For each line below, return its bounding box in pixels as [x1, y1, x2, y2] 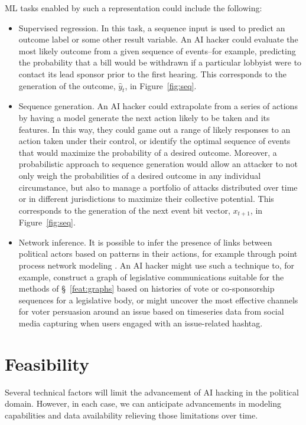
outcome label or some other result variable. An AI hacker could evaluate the [18, 33, 298, 45]
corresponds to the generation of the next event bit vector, [18, 204, 230, 216]
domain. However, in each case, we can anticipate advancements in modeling [5, 397, 281, 410]
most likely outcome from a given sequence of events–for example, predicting [18, 44, 296, 57]
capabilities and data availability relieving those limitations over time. [5, 408, 258, 421]
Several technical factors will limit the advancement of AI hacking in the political [5, 385, 299, 398]
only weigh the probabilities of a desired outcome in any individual [18, 169, 261, 181]
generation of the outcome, [18, 79, 116, 91]
